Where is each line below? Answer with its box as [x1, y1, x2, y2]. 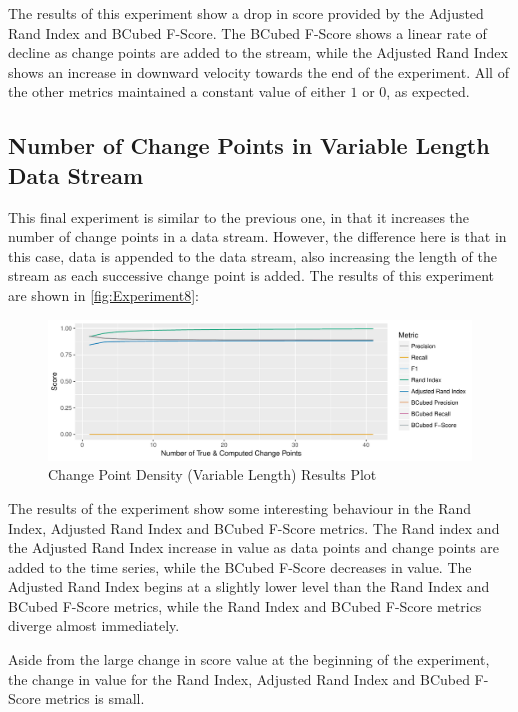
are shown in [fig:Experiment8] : [8, 284, 199, 305]
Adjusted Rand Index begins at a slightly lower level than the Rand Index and [8, 576, 490, 597]
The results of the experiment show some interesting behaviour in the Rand [8, 497, 472, 518]
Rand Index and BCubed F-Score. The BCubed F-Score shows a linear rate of [8, 22, 487, 43]
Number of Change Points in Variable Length [8, 130, 490, 161]
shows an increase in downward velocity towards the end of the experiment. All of [8, 61, 509, 82]
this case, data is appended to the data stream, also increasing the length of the [8, 245, 497, 266]
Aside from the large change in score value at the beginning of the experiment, [8, 649, 490, 670]
